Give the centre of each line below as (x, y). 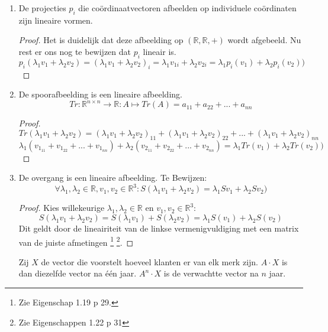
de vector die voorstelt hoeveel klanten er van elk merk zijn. (149, 261)
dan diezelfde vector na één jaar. (78, 273)
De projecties (42, 8)
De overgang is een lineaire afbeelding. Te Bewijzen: (113, 178)
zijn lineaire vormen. (56, 20)
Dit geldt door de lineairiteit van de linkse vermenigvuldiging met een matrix (159, 228)
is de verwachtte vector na (211, 273)
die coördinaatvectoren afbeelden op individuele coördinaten (187, 8)
